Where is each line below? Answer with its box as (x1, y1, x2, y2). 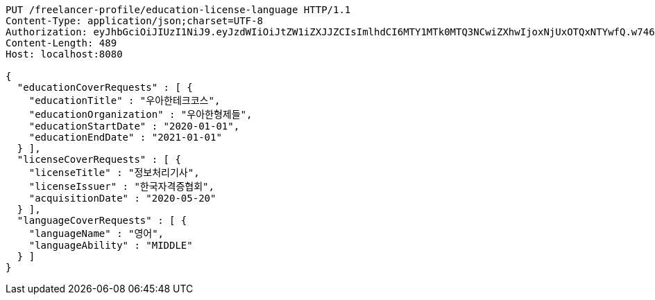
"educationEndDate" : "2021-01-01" (28, 132, 222, 143)
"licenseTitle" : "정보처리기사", (28, 167, 200, 178)
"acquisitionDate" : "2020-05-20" (28, 193, 216, 204)
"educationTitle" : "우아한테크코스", (28, 95, 221, 106)
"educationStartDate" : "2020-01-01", (28, 121, 240, 132)
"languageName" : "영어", (28, 228, 164, 239)
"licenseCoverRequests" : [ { (17, 154, 181, 165)
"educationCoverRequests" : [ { (17, 82, 193, 93)
